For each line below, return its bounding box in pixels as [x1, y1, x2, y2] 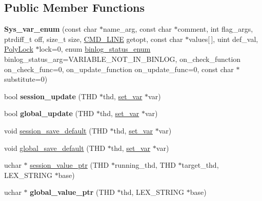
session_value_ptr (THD [30, 160, 109, 170]
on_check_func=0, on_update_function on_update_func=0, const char [4, 63, 234, 74]
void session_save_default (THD [4, 125, 108, 136]
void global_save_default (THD [4, 142, 106, 153]
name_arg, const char [103, 24, 172, 34]
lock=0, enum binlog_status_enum [39, 43, 151, 54]
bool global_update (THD [4, 108, 94, 119]
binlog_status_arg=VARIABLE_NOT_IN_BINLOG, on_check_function [4, 53, 241, 64]
